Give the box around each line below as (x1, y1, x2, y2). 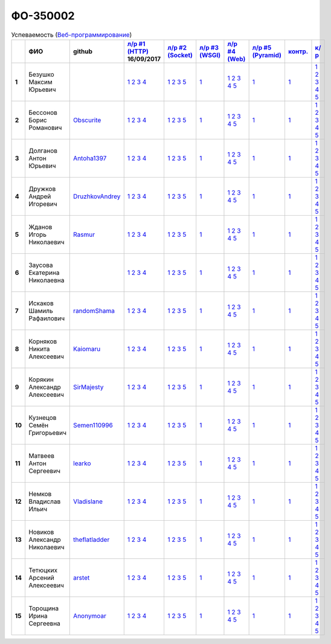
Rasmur (73, 230, 95, 239)
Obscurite (73, 115, 101, 124)
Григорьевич (28, 428, 66, 437)
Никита (28, 344, 50, 353)
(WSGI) (199, 51, 221, 59)
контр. (288, 47, 309, 56)
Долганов (28, 146, 57, 155)
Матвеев (28, 451, 54, 460)
